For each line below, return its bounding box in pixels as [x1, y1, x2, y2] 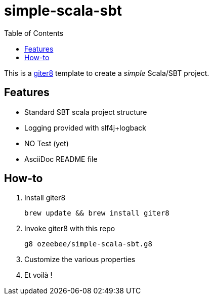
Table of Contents [4, 28, 64, 37]
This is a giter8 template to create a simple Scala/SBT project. [4, 68, 209, 77]
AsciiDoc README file [24, 154, 98, 163]
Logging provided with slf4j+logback [24, 123, 146, 132]
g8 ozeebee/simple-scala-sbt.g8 [24, 240, 152, 248]
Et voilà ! [24, 271, 53, 280]
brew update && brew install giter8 [24, 209, 169, 218]
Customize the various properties [24, 255, 136, 264]
